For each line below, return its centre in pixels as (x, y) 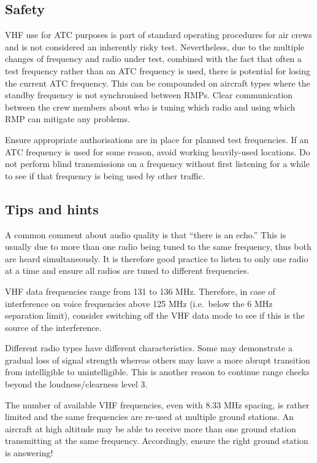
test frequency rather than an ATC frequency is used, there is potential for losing (158, 70)
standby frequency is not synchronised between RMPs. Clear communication (149, 95)
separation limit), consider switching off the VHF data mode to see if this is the (155, 315)
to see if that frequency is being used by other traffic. (105, 175)
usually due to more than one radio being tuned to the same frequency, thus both (158, 247)
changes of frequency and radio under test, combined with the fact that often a (154, 59)
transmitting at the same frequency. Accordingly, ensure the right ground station (157, 441)
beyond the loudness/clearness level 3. (76, 384)
